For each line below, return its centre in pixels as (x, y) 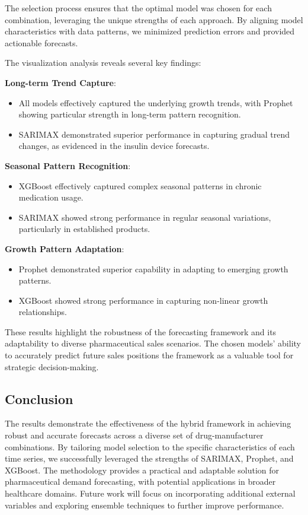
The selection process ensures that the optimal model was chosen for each (138, 8)
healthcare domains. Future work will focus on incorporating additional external (150, 493)
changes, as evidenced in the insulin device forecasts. (114, 146)
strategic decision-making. (52, 366)
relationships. (43, 312)
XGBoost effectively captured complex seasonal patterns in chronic (140, 185)
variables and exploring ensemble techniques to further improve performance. (145, 505)
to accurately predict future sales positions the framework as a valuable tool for (149, 355)
